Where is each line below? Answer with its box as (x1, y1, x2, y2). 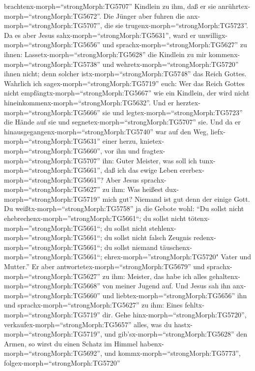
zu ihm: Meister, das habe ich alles (102, 271, 207, 281)
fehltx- (185, 300, 204, 310)
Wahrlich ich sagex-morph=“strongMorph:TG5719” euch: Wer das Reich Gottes (4, 78, 245, 88)
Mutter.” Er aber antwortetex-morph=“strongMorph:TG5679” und (4, 261, 205, 272)
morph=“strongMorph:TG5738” (4, 59, 100, 69)
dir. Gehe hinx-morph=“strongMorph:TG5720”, (102, 309, 247, 319)
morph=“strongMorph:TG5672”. (4, 10, 101, 21)
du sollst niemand (104, 242, 158, 252)
